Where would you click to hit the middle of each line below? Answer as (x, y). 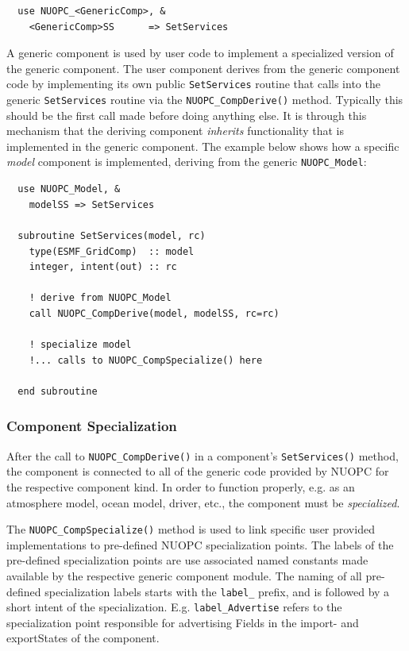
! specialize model (80, 345)
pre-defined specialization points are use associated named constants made (187, 560)
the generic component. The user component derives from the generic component (203, 68)
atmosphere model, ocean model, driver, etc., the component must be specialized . (203, 502)
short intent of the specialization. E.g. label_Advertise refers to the (174, 607)
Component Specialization (92, 426)
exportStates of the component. (83, 638)
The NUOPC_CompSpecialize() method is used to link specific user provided (191, 529)
